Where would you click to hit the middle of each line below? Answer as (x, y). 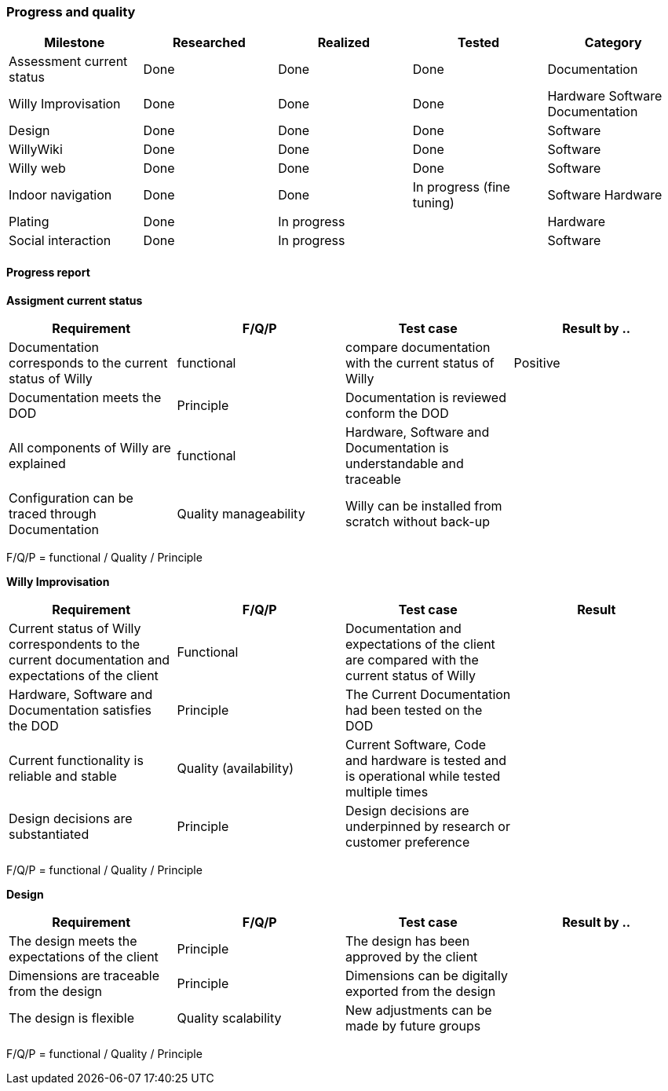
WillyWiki (36, 150)
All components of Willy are (90, 447)
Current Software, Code (416, 744)
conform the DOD (397, 413)
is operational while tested (423, 776)
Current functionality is (76, 760)
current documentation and (89, 659)
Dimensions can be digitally (427, 975)
